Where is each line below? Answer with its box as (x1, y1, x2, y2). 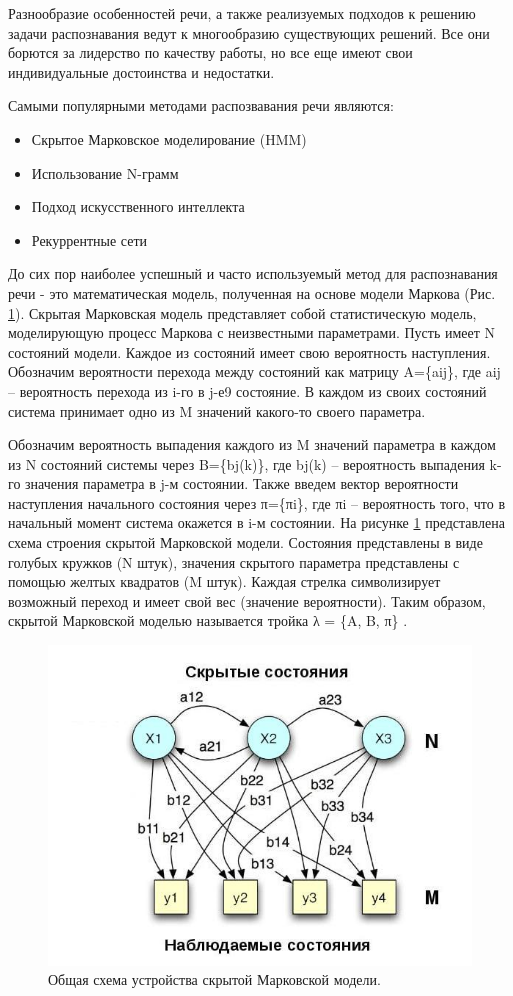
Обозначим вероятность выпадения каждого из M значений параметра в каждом (8, 434, 496, 455)
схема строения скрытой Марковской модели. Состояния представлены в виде (8, 532, 483, 553)
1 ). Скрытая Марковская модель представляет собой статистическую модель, (8, 302, 477, 323)
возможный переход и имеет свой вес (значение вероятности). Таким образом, (8, 590, 486, 611)
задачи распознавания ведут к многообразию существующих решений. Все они (8, 22, 490, 43)
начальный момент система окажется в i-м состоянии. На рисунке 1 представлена (8, 512, 505, 533)
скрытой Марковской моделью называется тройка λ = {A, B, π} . (8, 610, 408, 631)
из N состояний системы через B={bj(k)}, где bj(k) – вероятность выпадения (8, 453, 485, 474)
